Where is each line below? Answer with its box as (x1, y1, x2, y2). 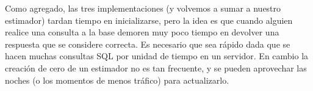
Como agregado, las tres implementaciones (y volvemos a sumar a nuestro (5, 2, 281, 14)
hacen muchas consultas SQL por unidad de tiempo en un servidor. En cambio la (5, 49, 309, 62)
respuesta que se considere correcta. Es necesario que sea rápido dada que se (5, 37, 290, 50)
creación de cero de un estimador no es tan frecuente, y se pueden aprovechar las (5, 61, 307, 74)
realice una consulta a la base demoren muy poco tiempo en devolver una (5, 26, 279, 38)
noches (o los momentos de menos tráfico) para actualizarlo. (5, 73, 229, 86)
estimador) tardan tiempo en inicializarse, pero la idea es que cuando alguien (5, 13, 293, 26)
